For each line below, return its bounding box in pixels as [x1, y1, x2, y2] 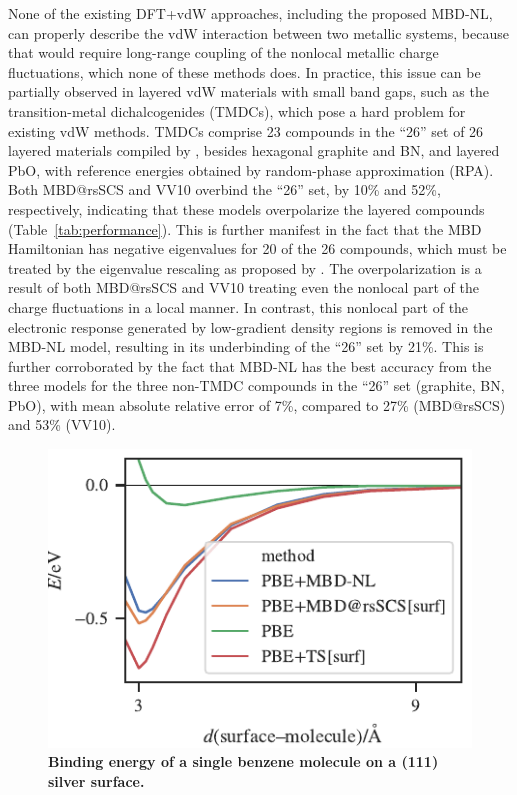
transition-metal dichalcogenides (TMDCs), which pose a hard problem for [8, 100, 466, 121]
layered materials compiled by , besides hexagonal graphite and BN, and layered [8, 140, 500, 161]
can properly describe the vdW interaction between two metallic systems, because [8, 22, 509, 43]
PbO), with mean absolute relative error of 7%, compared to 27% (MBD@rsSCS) [8, 394, 506, 415]
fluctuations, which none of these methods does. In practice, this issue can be [8, 61, 481, 82]
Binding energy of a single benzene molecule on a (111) [48, 751, 439, 772]
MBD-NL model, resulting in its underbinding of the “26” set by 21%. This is [8, 336, 484, 357]
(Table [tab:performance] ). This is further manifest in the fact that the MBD [8, 218, 482, 239]
